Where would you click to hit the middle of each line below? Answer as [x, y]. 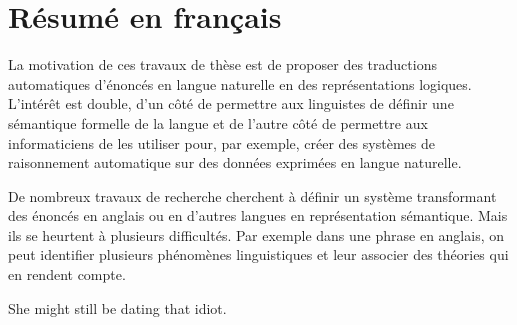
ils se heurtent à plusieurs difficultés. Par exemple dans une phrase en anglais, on [256, 234]
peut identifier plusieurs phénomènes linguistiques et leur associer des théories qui [258, 254]
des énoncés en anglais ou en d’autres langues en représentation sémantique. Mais [258, 215]
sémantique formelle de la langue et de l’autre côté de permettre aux [218, 122]
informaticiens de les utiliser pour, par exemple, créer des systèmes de [221, 142]
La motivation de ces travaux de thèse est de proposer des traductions [222, 64]
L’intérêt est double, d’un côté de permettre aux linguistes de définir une [231, 103]
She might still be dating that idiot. [117, 307]
